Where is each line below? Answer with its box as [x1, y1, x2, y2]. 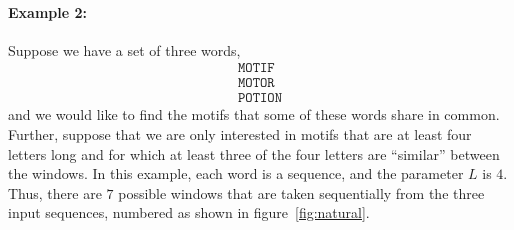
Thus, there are [8, 182, 102, 203]
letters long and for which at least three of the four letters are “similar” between [8, 143, 500, 164]
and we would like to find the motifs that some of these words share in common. [8, 104, 500, 125]
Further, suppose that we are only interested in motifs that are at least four [8, 124, 472, 145]
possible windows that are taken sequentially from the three [118, 182, 485, 203]
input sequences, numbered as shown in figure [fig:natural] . [8, 202, 370, 223]
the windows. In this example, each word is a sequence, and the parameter [8, 163, 464, 184]
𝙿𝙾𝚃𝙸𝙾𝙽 [237, 91, 283, 106]
